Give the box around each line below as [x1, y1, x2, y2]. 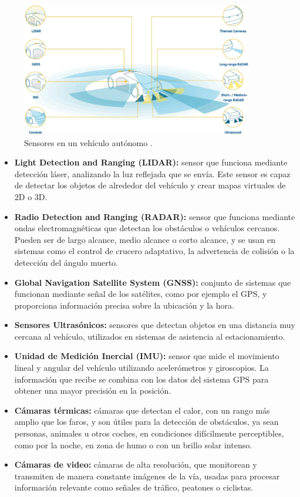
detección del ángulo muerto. [14, 256, 119, 268]
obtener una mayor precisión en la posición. [14, 384, 171, 397]
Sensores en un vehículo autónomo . [24, 136, 153, 148]
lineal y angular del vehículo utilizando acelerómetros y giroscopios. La [14, 361, 269, 374]
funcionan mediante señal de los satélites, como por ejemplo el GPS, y [14, 288, 267, 300]
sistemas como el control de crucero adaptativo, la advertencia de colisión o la [14, 245, 295, 257]
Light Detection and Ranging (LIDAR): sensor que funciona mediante [14, 156, 288, 168]
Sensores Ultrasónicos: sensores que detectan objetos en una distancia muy [14, 319, 295, 331]
